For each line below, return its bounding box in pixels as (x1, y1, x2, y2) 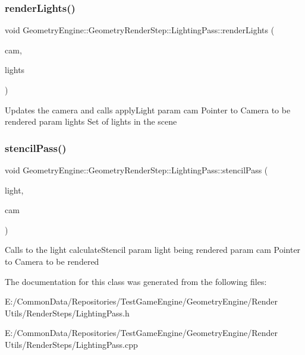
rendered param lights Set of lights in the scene (5, 115, 177, 128)
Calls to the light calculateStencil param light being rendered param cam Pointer (5, 243, 301, 256)
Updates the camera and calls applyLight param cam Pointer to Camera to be (5, 103, 291, 116)
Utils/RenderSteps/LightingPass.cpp (5, 338, 138, 350)
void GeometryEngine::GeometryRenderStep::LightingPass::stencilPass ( (5, 164, 268, 176)
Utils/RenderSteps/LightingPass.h (5, 306, 130, 319)
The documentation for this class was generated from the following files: (5, 275, 267, 287)
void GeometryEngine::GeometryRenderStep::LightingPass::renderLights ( (5, 24, 275, 36)
